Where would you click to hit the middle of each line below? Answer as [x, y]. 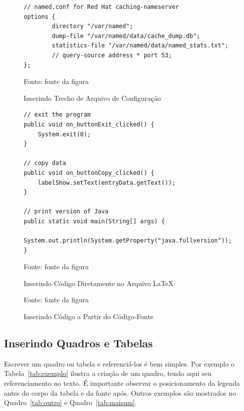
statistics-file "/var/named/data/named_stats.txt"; [140, 46]
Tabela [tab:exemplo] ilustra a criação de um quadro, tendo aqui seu [108, 373]
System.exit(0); [64, 134]
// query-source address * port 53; [112, 55]
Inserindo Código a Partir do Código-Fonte [89, 316]
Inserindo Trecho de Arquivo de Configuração [92, 98]
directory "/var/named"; [92, 26]
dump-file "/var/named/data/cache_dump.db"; [126, 36]
